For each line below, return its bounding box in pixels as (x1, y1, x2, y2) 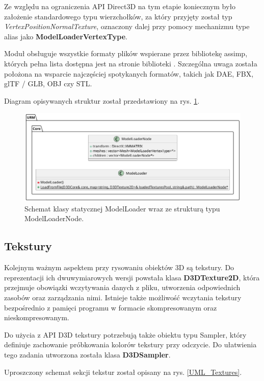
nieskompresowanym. (4, 312, 69, 323)
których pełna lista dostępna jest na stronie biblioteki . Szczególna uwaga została (4, 58, 257, 68)
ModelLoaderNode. (24, 213, 84, 224)
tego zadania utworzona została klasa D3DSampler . (4, 349, 171, 360)
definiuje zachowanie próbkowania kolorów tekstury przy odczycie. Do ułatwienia (4, 339, 257, 350)
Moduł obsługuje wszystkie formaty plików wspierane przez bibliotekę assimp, (4, 48, 248, 59)
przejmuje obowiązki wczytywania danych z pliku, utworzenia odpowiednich (4, 282, 241, 293)
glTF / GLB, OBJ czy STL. (4, 78, 92, 89)
